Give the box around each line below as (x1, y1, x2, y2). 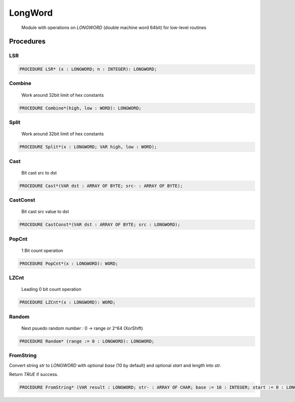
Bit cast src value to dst (21, 209, 69, 215)
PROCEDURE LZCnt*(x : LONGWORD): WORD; (19, 300, 116, 305)
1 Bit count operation (21, 247, 63, 253)
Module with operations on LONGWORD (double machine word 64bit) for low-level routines (21, 25, 206, 30)
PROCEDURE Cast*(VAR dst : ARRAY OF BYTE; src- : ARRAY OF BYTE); (19, 183, 183, 189)
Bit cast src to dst (21, 170, 57, 175)
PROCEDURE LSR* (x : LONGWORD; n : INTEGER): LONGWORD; (19, 66, 157, 72)
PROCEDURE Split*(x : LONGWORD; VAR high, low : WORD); (19, 144, 157, 150)
